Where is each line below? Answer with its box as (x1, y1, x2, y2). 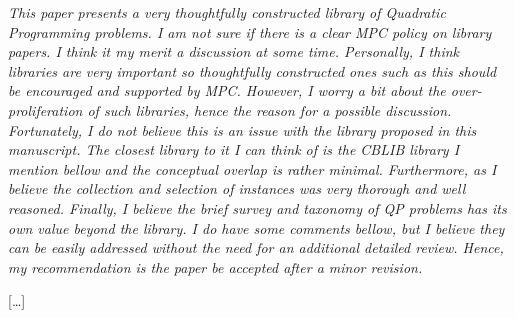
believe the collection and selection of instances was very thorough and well (8, 178, 466, 199)
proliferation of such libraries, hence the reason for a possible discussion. (8, 99, 452, 120)
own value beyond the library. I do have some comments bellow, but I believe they (8, 217, 505, 238)
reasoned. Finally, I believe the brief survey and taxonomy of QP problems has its (8, 197, 507, 218)
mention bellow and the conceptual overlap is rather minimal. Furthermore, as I (8, 158, 497, 179)
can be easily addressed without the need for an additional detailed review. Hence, (8, 237, 504, 258)
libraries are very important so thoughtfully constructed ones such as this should (8, 60, 497, 81)
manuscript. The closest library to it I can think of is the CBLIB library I (8, 139, 460, 160)
